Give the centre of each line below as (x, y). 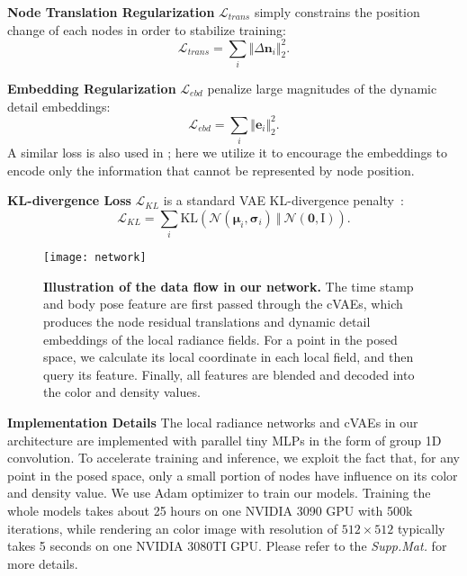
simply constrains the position (337, 12)
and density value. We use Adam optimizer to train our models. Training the (219, 493)
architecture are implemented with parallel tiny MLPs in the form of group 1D (225, 440)
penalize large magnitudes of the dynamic (322, 89)
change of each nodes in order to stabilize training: (147, 29)
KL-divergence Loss (69, 200)
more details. (43, 563)
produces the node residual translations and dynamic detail (207, 321)
